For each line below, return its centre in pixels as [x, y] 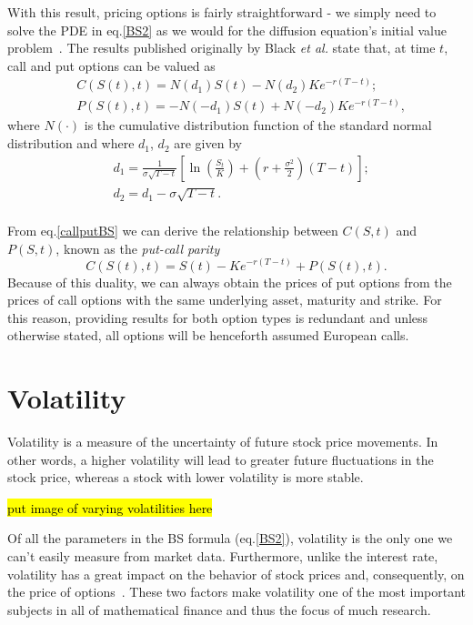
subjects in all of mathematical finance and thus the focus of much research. [219, 609]
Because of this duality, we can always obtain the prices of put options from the [230, 282]
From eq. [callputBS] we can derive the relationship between [173, 231]
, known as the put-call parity [138, 248]
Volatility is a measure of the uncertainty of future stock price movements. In [223, 441]
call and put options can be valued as [111, 65]
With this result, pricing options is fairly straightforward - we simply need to [222, 12]
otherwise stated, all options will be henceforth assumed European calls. [208, 335]
